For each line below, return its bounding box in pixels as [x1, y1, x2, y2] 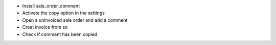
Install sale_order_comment [22, 3, 80, 9]
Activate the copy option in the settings [22, 10, 105, 16]
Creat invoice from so [22, 24, 68, 30]
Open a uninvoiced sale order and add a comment [22, 17, 128, 23]
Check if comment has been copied [22, 31, 98, 37]
